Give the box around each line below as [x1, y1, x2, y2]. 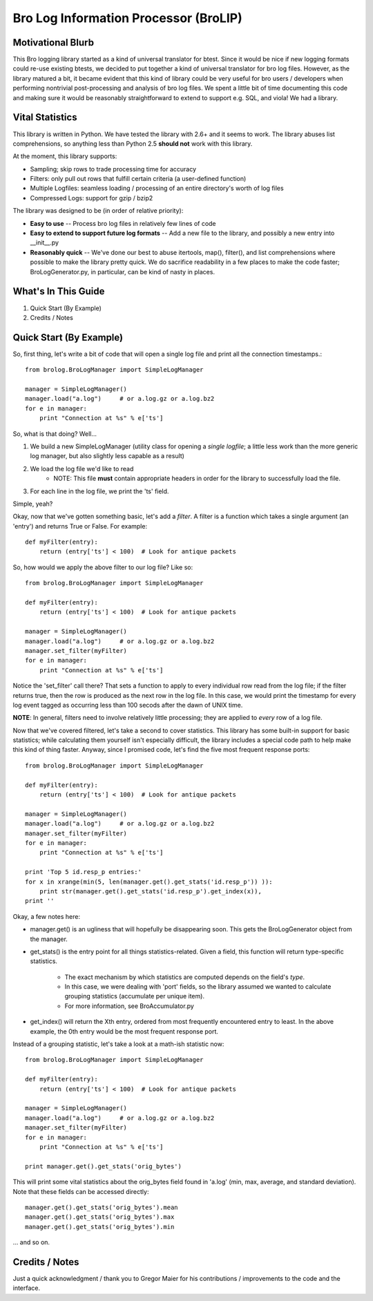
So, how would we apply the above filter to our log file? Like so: [12, 563, 193, 571]
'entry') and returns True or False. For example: [12, 522, 148, 530]
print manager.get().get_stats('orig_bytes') [25, 1162, 182, 1170]
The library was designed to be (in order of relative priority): [12, 207, 184, 215]
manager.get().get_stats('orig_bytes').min [25, 1223, 175, 1231]
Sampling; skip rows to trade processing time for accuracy [30, 164, 197, 173]
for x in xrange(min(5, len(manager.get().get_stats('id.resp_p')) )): [25, 877, 273, 886]
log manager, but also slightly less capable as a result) [30, 452, 184, 460]
